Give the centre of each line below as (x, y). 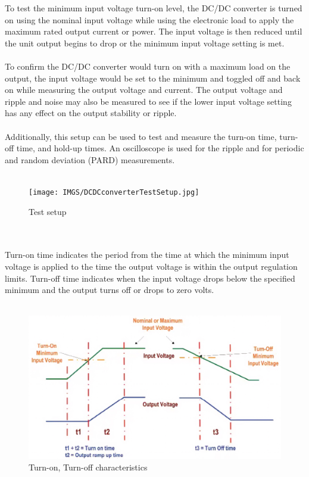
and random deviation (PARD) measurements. (90, 159)
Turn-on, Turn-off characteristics (88, 467)
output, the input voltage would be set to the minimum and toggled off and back (153, 78)
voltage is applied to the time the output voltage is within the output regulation (151, 266)
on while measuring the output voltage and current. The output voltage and (144, 90)
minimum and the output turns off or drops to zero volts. (110, 290)
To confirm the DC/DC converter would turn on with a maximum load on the (148, 66)
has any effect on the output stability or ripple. (91, 113)
